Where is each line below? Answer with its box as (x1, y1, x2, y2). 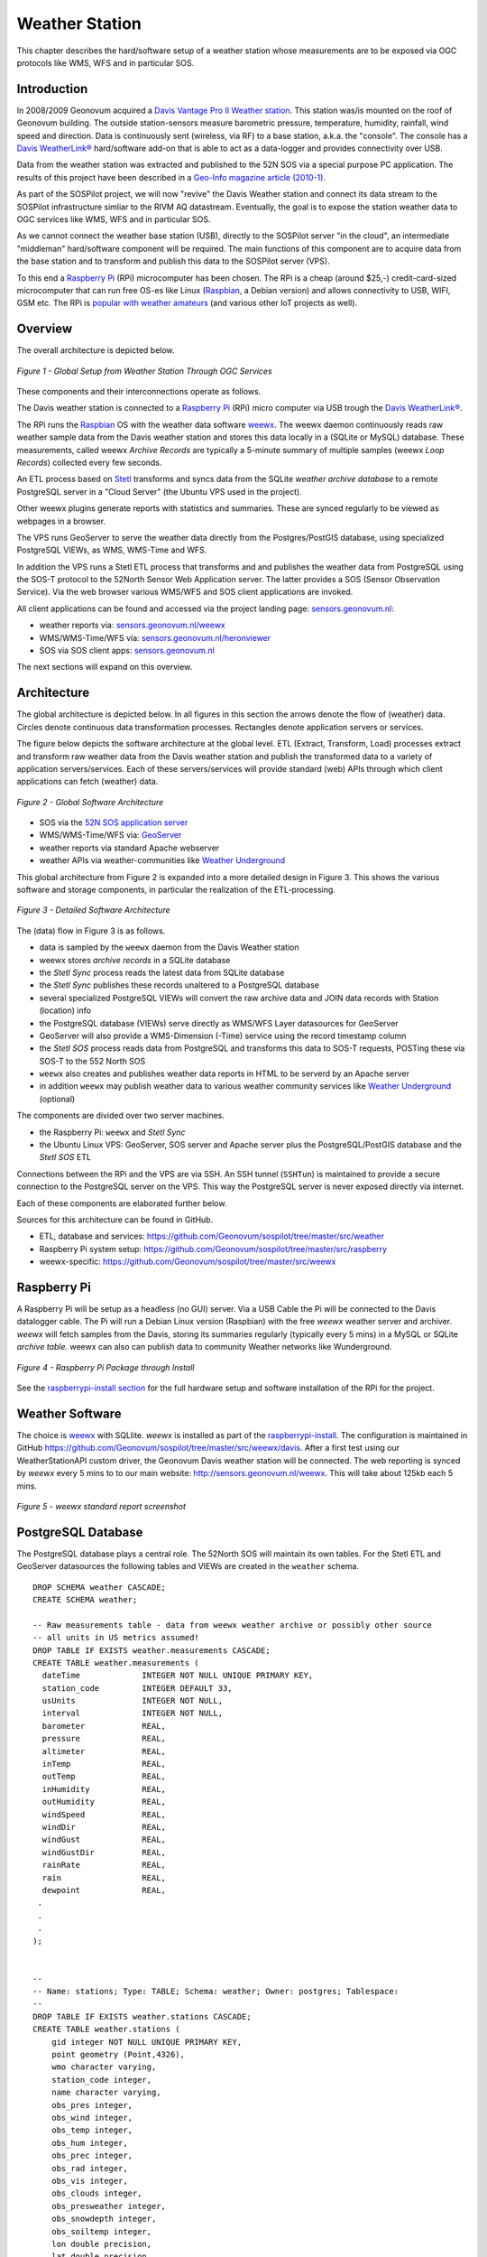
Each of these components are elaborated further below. (16, 1197, 227, 1209)
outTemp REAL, (41, 1771, 167, 1782)
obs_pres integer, (51, 2100, 133, 2110)
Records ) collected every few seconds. (16, 457, 162, 468)
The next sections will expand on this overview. (16, 662, 193, 673)
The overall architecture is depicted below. (16, 345, 175, 356)
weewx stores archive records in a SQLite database (39, 954, 231, 965)
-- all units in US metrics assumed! (32, 1632, 200, 1643)
